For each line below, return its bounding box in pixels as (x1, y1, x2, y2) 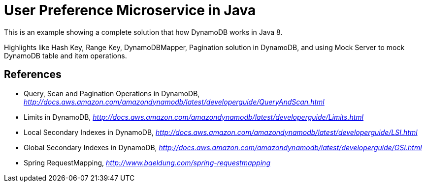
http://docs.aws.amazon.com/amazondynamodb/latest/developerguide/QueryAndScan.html (24, 97, 325, 106)
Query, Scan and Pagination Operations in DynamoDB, (24, 89, 200, 98)
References (4, 68, 62, 81)
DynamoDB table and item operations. (4, 51, 127, 60)
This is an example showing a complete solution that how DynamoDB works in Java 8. (4, 27, 283, 36)
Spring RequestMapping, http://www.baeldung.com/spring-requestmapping (24, 158, 270, 167)
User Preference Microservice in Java (4, 2, 256, 19)
